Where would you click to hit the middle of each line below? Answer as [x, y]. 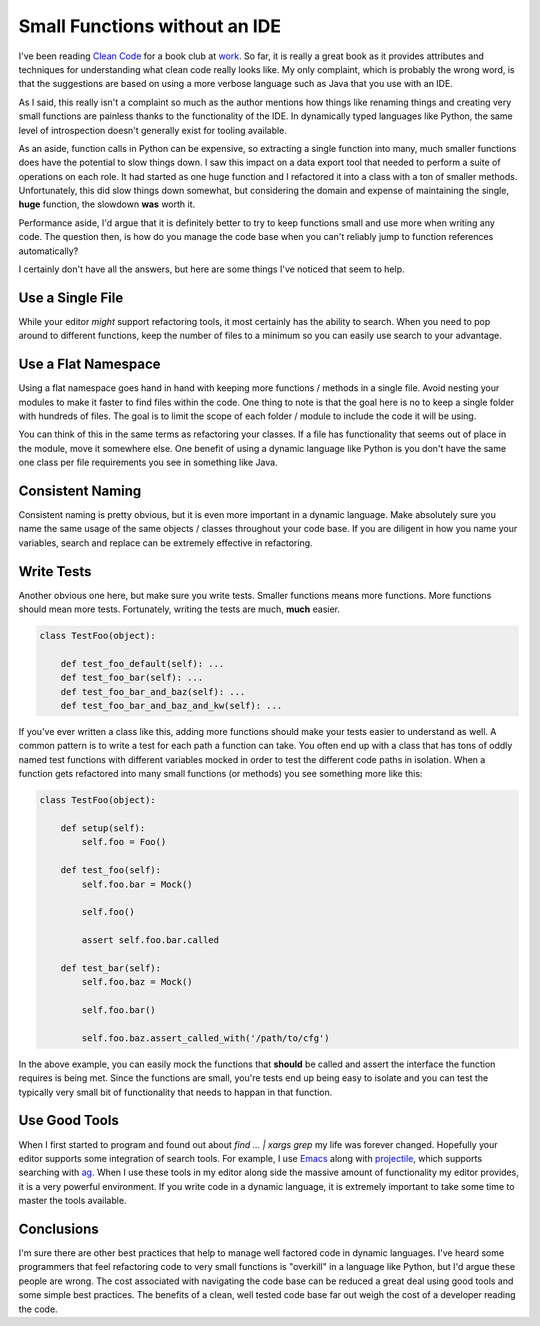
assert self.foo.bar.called [150, 940]
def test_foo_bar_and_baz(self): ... [153, 691]
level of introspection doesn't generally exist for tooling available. [152, 130]
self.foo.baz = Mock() [137, 982]
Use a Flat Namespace [89, 364]
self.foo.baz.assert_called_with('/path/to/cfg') [205, 1038]
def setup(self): [103, 828]
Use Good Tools [68, 1120]
